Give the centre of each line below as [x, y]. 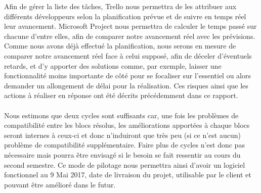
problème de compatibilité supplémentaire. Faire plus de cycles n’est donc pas [124, 145]
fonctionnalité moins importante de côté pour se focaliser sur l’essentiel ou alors [127, 76]
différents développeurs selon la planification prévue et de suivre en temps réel [125, 16]
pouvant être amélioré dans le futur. [60, 184]
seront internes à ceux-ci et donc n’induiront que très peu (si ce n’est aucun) [122, 135]
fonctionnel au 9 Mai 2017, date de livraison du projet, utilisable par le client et [128, 175]
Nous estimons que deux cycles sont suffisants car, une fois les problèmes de [121, 115]
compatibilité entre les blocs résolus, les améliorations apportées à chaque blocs [127, 125]
